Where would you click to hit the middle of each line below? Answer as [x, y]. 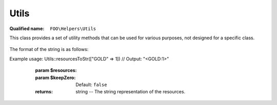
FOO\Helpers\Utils [73, 29]
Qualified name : [27, 29]
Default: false [91, 85]
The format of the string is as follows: [49, 49]
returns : [44, 92]
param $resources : [56, 70]
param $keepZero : [55, 77]
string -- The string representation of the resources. [131, 92]
